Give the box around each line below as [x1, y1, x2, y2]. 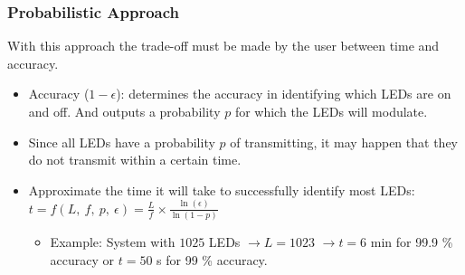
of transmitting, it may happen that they [230, 132, 458, 151]
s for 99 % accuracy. [157, 250, 268, 269]
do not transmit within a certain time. [28, 150, 242, 169]
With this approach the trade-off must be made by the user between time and [7, 36, 440, 55]
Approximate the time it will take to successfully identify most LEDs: [28, 180, 415, 199]
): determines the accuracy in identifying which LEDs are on [116, 84, 451, 103]
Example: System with [50, 232, 176, 251]
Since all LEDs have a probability [28, 132, 215, 151]
